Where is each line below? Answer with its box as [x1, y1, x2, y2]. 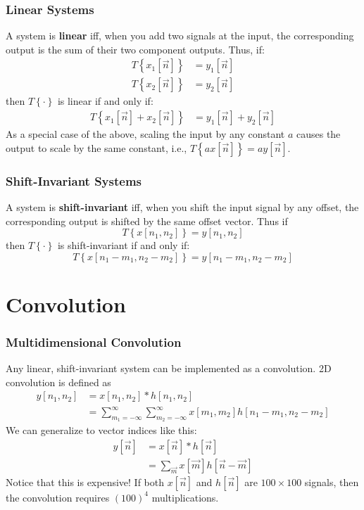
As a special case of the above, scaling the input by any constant [6, 127, 285, 141]
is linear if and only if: [57, 94, 153, 108]
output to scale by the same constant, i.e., [6, 140, 187, 155]
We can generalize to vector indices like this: [6, 423, 197, 438]
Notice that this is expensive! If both [6, 474, 165, 489]
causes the [296, 127, 341, 141]
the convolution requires [6, 490, 110, 504]
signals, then [304, 474, 359, 489]
